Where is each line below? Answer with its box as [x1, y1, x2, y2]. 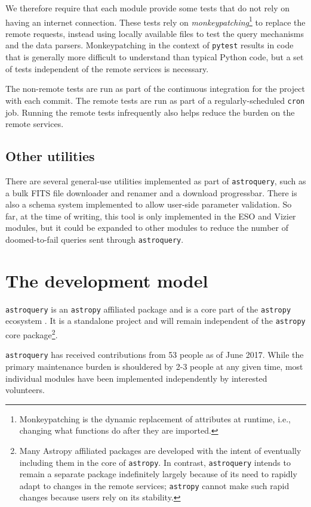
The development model [5, 268, 208, 292]
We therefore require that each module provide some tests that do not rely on [5, 2, 290, 14]
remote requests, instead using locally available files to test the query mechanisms [5, 27, 304, 39]
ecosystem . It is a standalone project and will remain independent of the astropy [5, 314, 306, 327]
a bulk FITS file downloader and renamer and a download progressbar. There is [5, 186, 297, 199]
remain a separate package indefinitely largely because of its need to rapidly [19, 468, 297, 480]
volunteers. [5, 384, 45, 396]
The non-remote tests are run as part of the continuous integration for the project [5, 82, 305, 95]
